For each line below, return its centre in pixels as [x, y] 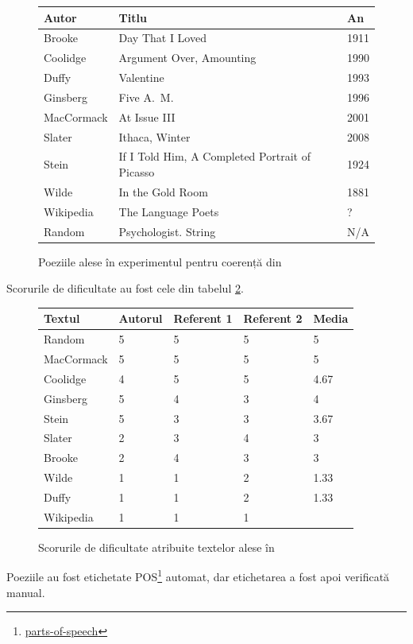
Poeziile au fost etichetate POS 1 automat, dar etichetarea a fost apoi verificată [198, 576]
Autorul [141, 318]
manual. [26, 592]
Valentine [141, 78]
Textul [62, 318]
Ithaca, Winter [154, 136]
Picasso [137, 172]
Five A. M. [146, 97]
